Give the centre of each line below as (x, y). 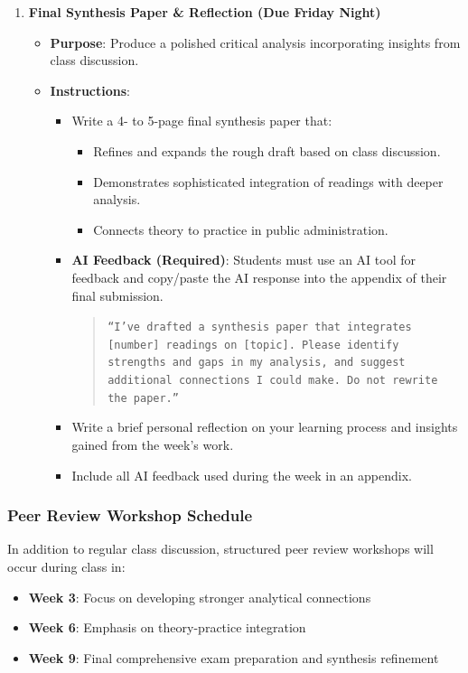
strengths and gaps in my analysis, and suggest (257, 363)
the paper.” (143, 398)
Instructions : (90, 90)
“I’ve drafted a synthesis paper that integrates (260, 327)
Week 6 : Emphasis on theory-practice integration (167, 627)
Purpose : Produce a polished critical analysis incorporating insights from (255, 42)
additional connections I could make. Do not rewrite (273, 381)
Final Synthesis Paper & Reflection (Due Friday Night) (205, 12)
